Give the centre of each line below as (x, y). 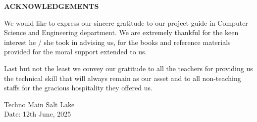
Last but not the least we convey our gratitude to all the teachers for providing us (128, 68)
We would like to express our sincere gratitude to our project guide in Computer (126, 22)
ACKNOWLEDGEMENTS (51, 6)
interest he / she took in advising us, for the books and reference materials (117, 42)
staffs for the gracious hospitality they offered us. (78, 88)
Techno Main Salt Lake (39, 104)
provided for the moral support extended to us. (76, 52)
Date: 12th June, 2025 (38, 114)
